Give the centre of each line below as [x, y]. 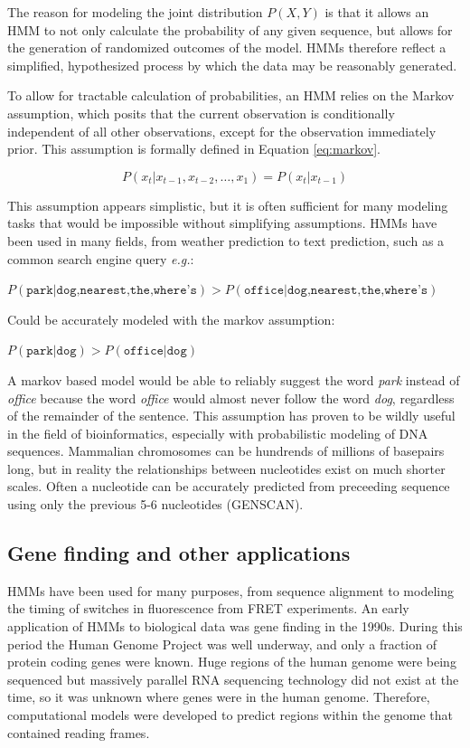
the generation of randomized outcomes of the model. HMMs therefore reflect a [227, 47]
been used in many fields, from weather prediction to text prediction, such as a [226, 240]
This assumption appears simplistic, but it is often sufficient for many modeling [228, 205]
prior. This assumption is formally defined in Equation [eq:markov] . [194, 149]
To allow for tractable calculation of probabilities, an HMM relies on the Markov [231, 95]
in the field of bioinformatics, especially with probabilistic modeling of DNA [218, 433]
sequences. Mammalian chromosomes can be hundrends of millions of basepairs [226, 451]
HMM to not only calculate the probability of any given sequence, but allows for [230, 29]
